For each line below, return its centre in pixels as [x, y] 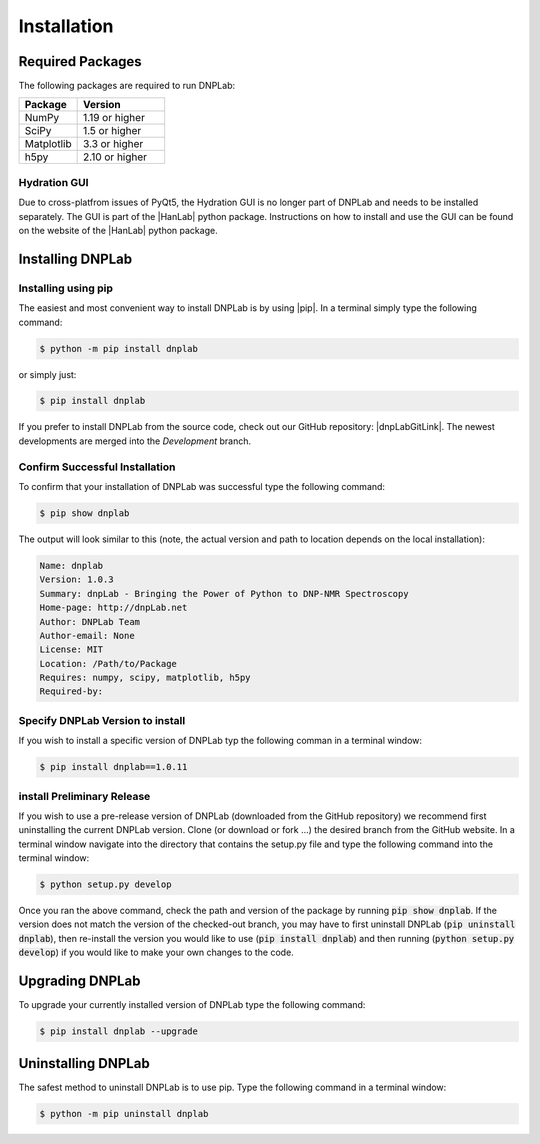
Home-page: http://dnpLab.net [113, 608]
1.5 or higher [112, 131]
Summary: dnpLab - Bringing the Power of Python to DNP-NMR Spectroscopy [224, 593]
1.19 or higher [113, 118]
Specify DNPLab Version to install [102, 720]
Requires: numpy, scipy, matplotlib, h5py [145, 678]
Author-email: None [87, 635]
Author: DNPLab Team [89, 621]
